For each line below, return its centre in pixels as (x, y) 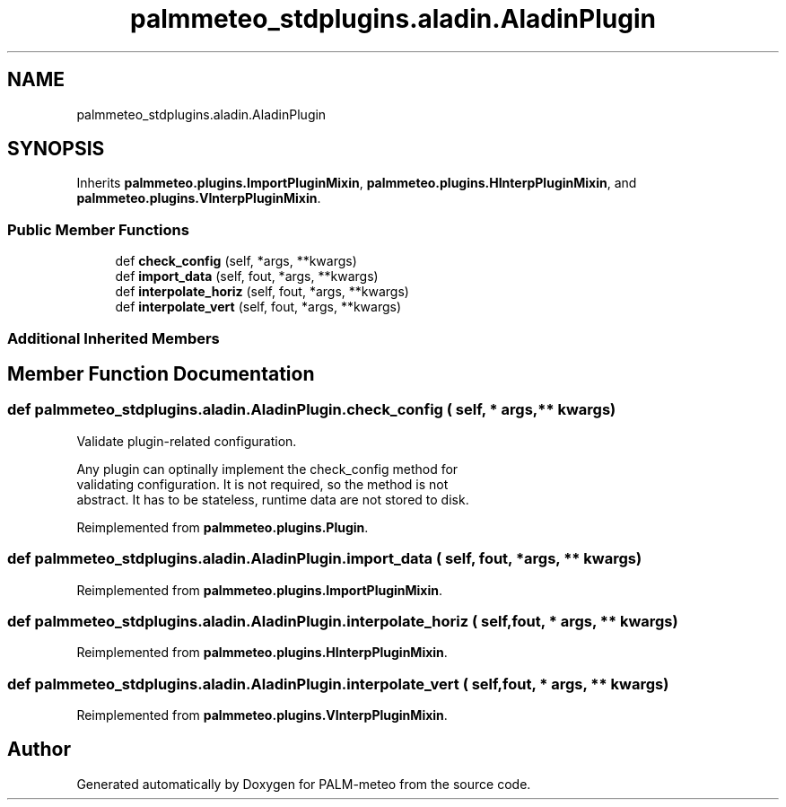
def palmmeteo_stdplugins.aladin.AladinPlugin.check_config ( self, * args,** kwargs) (312, 410)
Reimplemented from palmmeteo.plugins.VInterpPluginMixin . (262, 715)
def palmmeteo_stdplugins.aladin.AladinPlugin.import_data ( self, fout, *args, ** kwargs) (325, 559)
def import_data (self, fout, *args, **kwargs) (247, 276)
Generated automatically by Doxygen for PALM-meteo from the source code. (304, 784)
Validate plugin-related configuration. (187, 441)
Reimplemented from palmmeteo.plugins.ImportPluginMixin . (260, 590)
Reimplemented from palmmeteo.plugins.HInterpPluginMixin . (262, 653)
